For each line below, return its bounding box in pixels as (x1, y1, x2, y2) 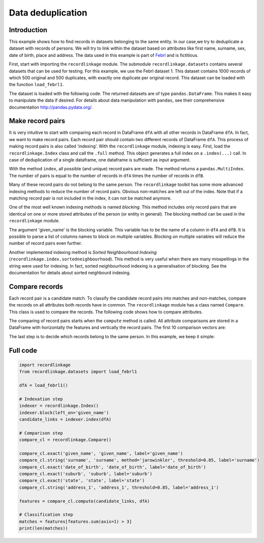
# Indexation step (19, 396, 63, 401)
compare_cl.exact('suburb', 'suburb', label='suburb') (19, 471, 152, 477)
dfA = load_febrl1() (19, 382, 68, 388)
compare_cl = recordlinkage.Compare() (19, 437, 112, 443)
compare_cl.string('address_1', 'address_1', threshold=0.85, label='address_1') (19, 485, 219, 490)
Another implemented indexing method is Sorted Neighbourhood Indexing (9, 249, 157, 255)
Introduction (9, 26, 48, 34)
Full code (9, 346, 37, 355)
